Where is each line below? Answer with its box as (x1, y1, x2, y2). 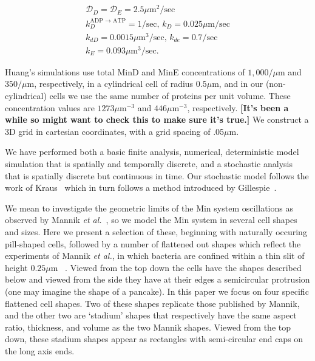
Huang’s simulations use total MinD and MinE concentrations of (5, 65, 245, 78)
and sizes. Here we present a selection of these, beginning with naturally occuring (5, 225, 307, 238)
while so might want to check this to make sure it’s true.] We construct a (5, 113, 309, 126)
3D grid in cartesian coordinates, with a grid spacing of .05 (5, 125, 225, 137)
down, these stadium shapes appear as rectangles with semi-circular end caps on (5, 332, 303, 345)
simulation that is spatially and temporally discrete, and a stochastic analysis (5, 157, 293, 170)
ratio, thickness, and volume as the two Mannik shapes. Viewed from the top (5, 320, 291, 333)
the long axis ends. (5, 344, 75, 357)
